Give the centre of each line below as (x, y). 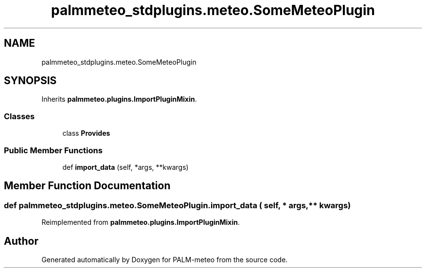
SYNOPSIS (30, 81)
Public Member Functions (53, 150)
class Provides (86, 133)
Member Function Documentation (87, 186)
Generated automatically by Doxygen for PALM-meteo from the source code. (165, 260)
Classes (19, 116)
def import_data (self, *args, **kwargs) (125, 167)
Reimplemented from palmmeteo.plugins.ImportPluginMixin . (141, 222)
